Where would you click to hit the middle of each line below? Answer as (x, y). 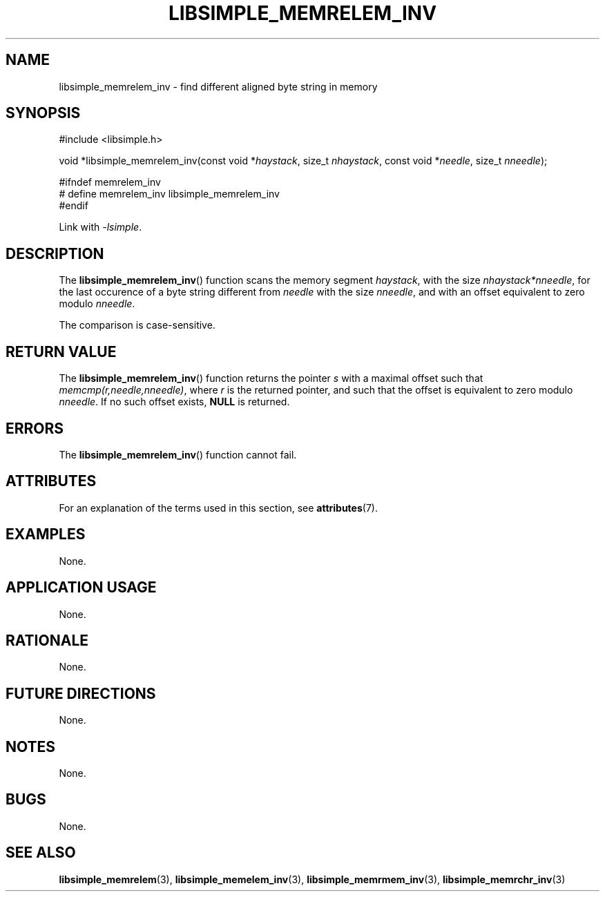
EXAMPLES (46, 534)
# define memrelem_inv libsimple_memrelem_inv (169, 194)
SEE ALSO (41, 853)
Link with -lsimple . (100, 227)
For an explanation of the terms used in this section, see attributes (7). (218, 508)
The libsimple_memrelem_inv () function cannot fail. (178, 454)
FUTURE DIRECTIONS (81, 693)
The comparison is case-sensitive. (137, 325)
